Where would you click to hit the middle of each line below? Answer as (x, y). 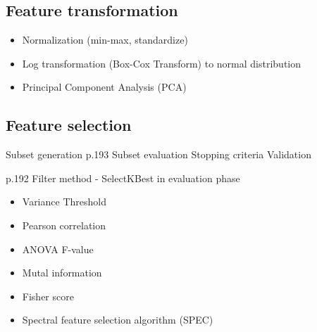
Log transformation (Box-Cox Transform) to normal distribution (162, 63)
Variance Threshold (64, 202)
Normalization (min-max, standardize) (105, 40)
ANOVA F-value (58, 249)
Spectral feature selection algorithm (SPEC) (118, 320)
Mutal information (62, 273)
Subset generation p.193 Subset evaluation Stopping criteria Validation (158, 154)
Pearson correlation (64, 225)
